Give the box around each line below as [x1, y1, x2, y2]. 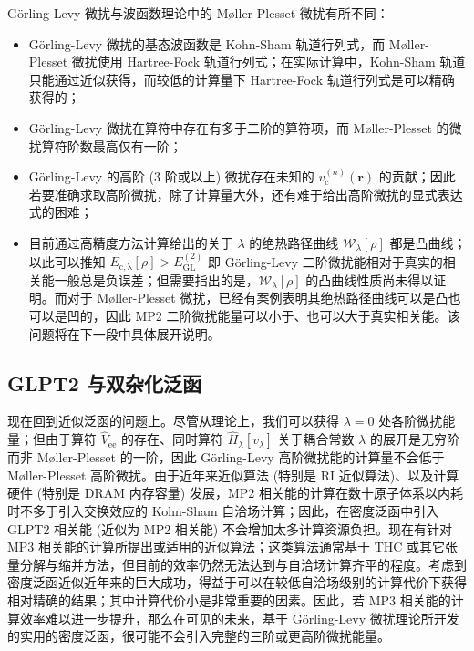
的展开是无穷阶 [369, 429, 459, 449]
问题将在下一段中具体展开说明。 [28, 324, 221, 343]
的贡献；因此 [378, 167, 456, 186]
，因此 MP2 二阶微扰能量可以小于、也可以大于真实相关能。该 [92, 305, 460, 325]
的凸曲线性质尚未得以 [305, 270, 434, 289]
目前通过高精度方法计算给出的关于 [28, 232, 233, 252]
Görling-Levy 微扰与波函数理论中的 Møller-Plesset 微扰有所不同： [7, 4, 389, 22]
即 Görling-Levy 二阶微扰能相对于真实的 [207, 252, 443, 271]
